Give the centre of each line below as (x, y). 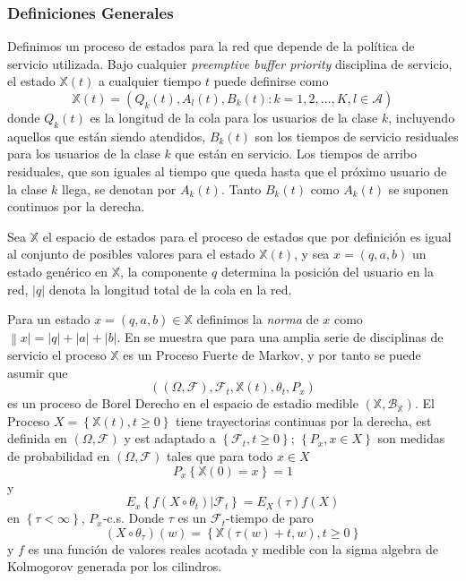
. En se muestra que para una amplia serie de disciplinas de (280, 336)
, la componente (164, 271)
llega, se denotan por (119, 188)
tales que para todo (220, 455)
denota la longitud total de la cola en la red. (170, 289)
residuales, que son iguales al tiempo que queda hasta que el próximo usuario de (227, 171)
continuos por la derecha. (76, 206)
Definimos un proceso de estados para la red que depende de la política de (211, 46)
